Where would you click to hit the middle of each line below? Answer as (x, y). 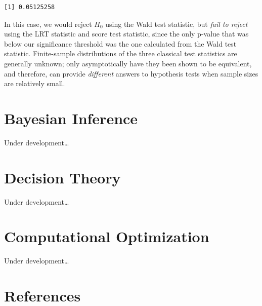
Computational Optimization (107, 236)
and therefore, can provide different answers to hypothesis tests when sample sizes (131, 73)
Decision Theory (62, 177)
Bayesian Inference (71, 118)
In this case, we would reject (48, 24)
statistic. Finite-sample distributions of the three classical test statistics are (121, 53)
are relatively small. (35, 83)
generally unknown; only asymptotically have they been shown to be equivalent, (128, 63)
